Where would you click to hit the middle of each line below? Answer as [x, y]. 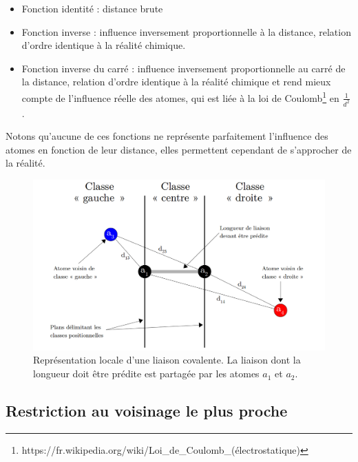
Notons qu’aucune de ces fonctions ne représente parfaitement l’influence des [167, 136]
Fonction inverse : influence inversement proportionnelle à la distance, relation [186, 31]
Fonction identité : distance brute [92, 8]
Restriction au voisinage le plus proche [147, 411]
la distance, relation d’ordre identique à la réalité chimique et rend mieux [176, 82]
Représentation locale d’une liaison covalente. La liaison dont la [167, 360]
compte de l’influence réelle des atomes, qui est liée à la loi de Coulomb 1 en [180, 96]
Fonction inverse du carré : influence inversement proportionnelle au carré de [183, 68]
